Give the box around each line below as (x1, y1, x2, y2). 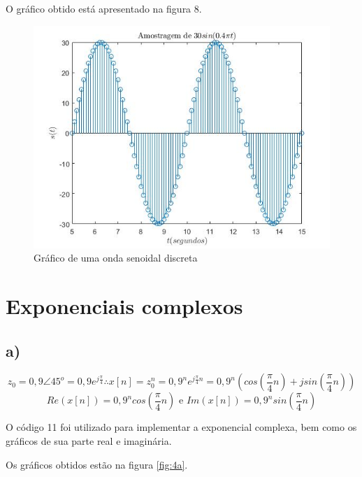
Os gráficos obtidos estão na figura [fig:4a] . (6, 457, 188, 471)
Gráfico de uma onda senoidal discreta (34, 250, 198, 265)
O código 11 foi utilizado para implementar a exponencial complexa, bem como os (6, 420, 357, 434)
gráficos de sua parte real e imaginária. (6, 433, 172, 448)
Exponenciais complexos (6, 291, 243, 320)
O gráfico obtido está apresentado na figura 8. (6, 1, 202, 15)
